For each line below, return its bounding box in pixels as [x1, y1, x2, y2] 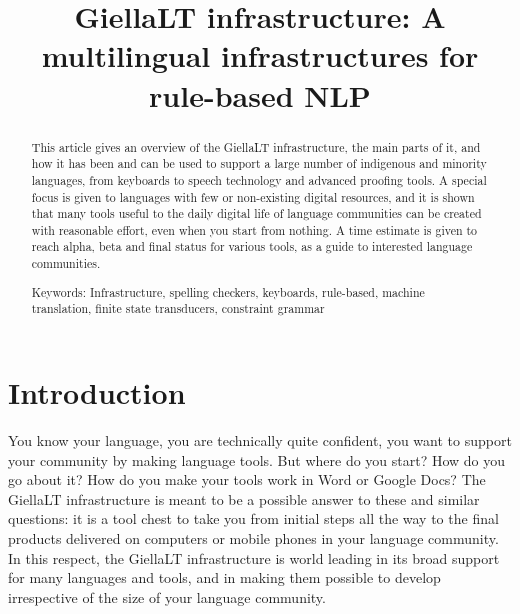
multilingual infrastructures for [41, 35, 479, 76]
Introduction [8, 372, 186, 412]
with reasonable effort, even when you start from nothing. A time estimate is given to [31, 221, 478, 238]
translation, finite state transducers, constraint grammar [31, 300, 325, 317]
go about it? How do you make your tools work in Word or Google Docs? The [8, 469, 486, 490]
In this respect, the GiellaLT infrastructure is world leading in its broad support [8, 547, 500, 568]
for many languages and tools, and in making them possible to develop [8, 567, 441, 588]
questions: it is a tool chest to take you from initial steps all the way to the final [8, 508, 499, 529]
